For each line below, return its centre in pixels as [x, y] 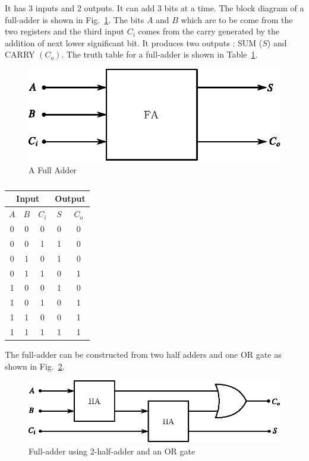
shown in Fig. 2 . [35, 366]
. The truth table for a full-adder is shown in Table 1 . [160, 54]
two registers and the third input [64, 31]
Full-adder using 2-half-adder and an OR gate [112, 451]
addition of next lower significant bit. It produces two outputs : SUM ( [134, 42]
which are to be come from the [237, 19]
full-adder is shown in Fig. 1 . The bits [75, 19]
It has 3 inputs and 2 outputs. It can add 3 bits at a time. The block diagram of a [154, 8]
